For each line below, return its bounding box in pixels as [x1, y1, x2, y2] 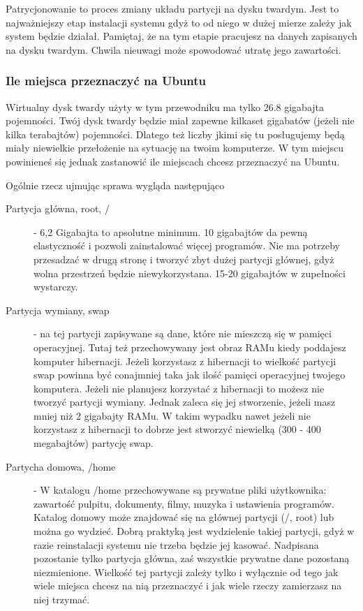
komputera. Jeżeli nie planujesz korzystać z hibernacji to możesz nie [34, 381, 325, 395]
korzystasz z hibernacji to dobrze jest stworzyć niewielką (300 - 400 [34, 422, 321, 436]
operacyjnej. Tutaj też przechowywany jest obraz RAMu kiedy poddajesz [34, 339, 346, 354]
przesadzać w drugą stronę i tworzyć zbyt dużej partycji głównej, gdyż [34, 251, 334, 266]
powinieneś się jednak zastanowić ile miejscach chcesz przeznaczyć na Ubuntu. [6, 154, 340, 168]
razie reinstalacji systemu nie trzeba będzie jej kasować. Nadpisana [34, 537, 319, 552]
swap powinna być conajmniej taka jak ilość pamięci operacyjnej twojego [34, 367, 346, 382]
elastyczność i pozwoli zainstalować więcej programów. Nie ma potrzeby [34, 238, 340, 253]
